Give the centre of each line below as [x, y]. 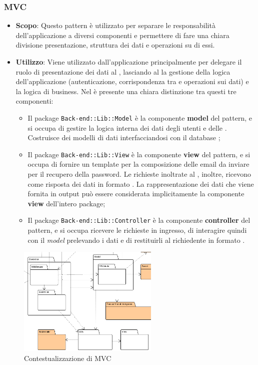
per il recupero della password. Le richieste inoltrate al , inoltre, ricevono [139, 174]
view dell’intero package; [66, 203]
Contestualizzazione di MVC [68, 358]
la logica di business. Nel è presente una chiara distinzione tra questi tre [126, 91]
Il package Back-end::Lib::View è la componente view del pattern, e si [139, 154]
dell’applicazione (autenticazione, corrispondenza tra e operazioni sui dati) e [132, 81]
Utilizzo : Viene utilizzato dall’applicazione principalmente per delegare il [129, 62]
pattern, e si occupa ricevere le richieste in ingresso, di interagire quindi [137, 230]
